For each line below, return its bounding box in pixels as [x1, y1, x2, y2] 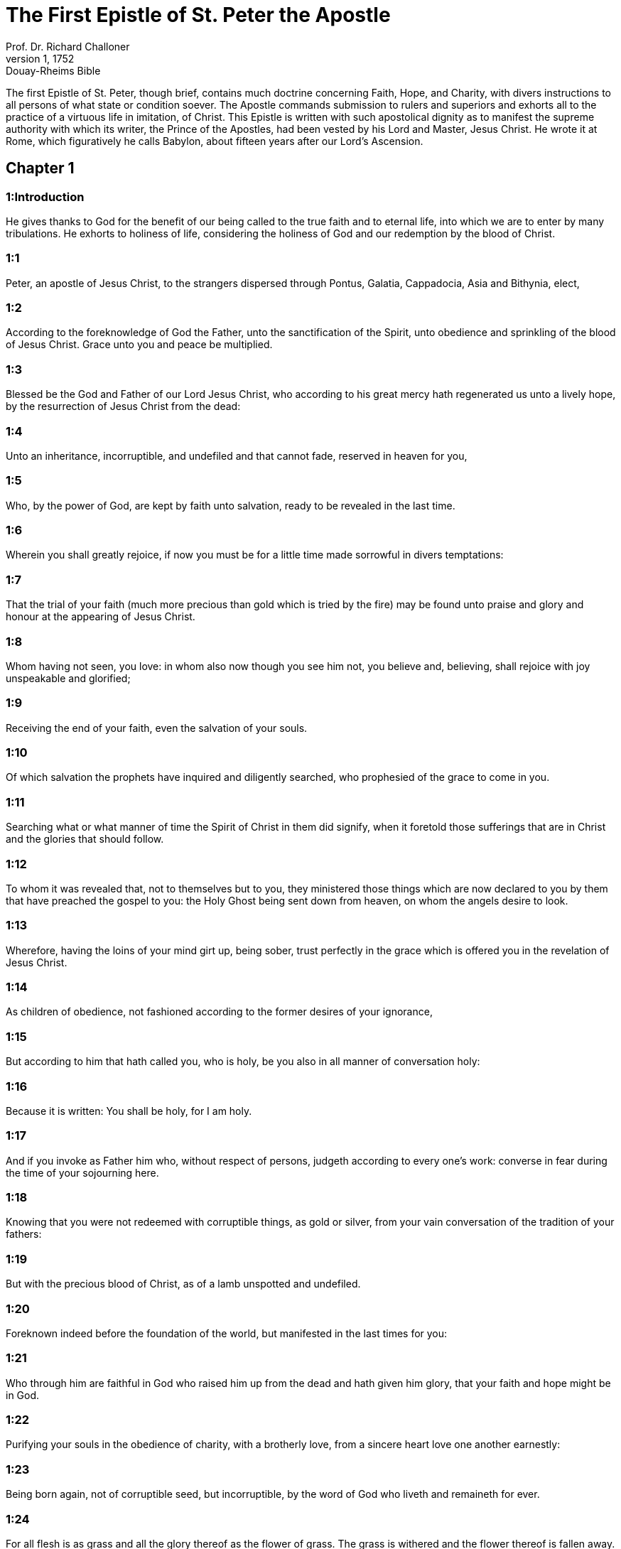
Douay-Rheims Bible [6, 64, 101, 77]
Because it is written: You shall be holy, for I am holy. [6, 1104, 252, 1117]
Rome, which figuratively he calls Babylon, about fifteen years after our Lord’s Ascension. [6, 134, 423, 147]
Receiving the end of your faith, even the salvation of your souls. [6, 721, 308, 734]
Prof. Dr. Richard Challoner [6, 40, 130, 53]
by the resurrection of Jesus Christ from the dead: [6, 400, 241, 413]
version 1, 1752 [6, 52, 75, 65]
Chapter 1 [6, 159, 75, 178]
